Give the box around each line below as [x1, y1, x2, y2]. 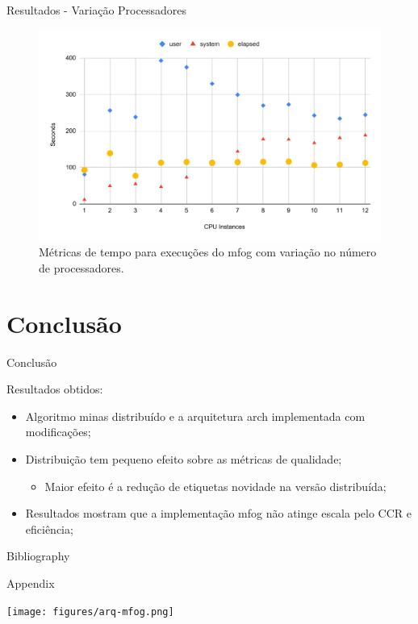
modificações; [25, 423, 91, 440]
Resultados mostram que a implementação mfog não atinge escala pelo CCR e [25, 505, 412, 522]
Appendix [6, 574, 55, 591]
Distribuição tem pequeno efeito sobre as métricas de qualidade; [25, 450, 342, 467]
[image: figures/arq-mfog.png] [6, 605, 174, 618]
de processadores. [39, 259, 124, 276]
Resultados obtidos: [6, 381, 103, 397]
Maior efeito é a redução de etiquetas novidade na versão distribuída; [44, 477, 387, 494]
